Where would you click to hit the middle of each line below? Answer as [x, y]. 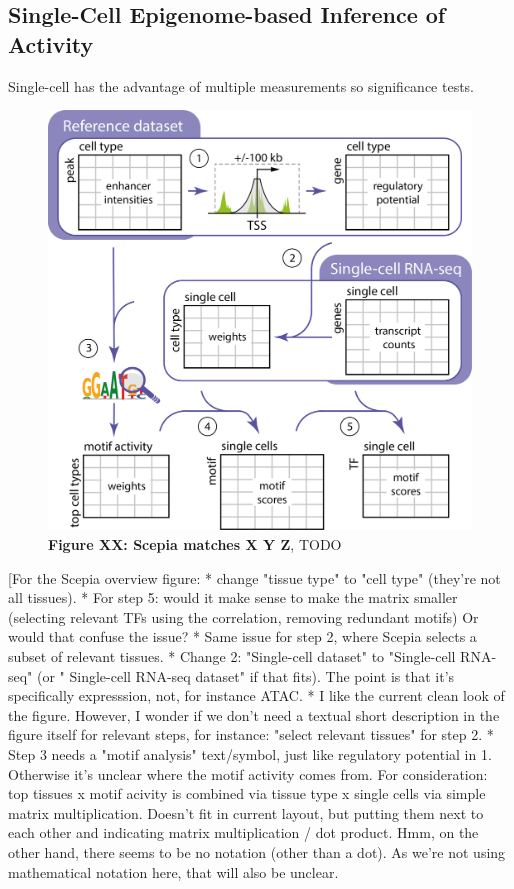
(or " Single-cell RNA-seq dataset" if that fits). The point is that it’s [246, 675]
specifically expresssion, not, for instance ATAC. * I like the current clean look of [256, 695]
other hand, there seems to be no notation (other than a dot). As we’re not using [257, 851]
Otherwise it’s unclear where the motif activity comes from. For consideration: [248, 773]
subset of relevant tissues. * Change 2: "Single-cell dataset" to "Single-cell [232, 656]
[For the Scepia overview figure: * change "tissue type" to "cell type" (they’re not [254, 577]
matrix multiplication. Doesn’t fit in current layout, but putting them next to [246, 812]
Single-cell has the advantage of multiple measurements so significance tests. [241, 85]
